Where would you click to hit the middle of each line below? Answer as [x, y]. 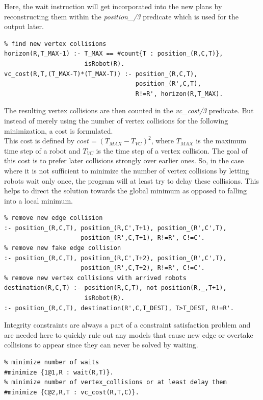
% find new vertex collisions [55, 44]
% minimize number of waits [52, 362]
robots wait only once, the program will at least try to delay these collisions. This [131, 180]
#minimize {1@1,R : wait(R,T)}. [59, 372]
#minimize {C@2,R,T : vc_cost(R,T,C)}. [72, 392]
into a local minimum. [38, 200]
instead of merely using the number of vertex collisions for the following [116, 120]
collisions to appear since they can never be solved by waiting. [101, 345]
